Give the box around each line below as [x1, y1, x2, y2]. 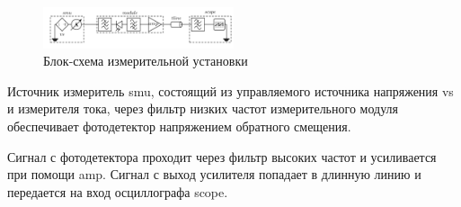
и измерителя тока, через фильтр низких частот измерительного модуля [7, 99, 398, 118]
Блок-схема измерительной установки [43, 51, 248, 70]
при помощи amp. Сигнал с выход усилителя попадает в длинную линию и [7, 165, 421, 184]
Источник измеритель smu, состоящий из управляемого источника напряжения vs [7, 81, 454, 100]
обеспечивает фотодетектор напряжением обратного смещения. [7, 116, 351, 135]
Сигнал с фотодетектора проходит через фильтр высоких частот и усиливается [7, 147, 437, 166]
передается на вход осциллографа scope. [7, 182, 228, 201]
